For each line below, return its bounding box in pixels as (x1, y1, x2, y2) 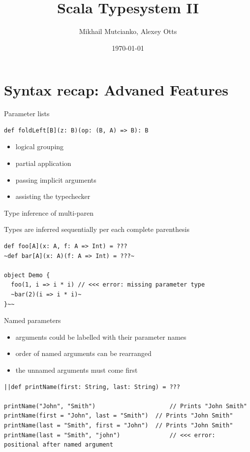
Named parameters (4, 315, 61, 325)
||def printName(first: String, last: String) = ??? (4, 383, 180, 390)
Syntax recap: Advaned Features (4, 80, 228, 100)
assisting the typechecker (15, 191, 91, 201)
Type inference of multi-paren (4, 207, 94, 218)
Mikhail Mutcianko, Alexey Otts (79, 26, 177, 36)
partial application (15, 158, 71, 168)
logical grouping (15, 141, 64, 152)
